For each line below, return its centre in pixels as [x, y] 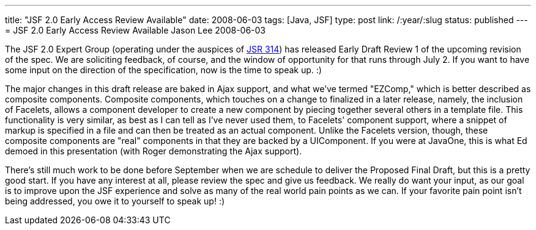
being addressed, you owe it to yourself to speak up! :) [115, 201]
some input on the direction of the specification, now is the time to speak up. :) [163, 70]
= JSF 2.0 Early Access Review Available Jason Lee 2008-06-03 [136, 30]
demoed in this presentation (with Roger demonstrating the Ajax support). [154, 151]
